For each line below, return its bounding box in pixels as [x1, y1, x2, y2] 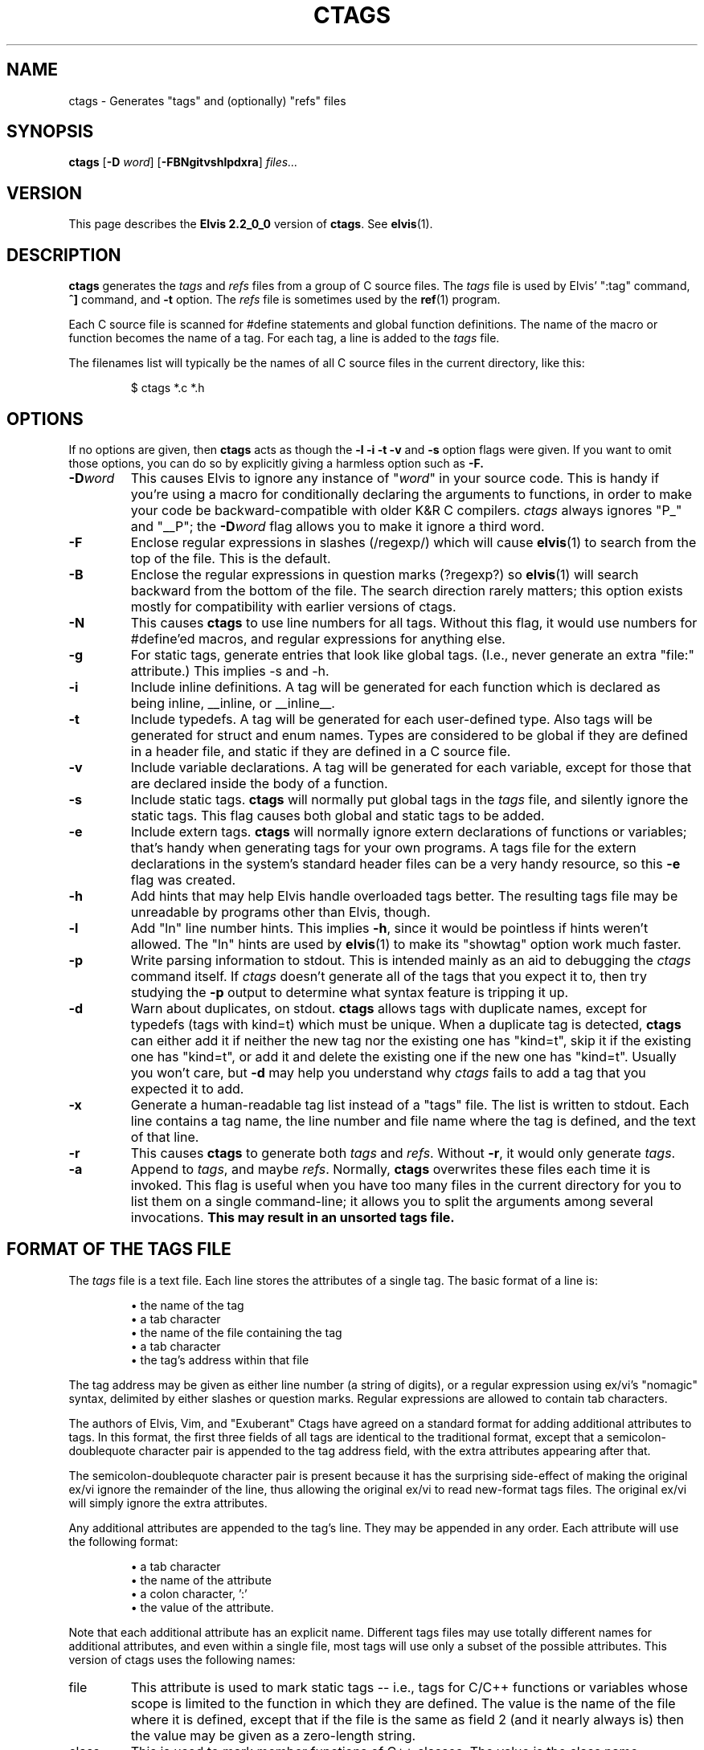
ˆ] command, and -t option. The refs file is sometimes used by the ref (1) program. [68, 292, 501, 307]
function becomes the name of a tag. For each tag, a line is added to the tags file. [68, 331, 500, 346]
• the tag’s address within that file [130, 1352, 309, 1367]
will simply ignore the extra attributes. [68, 1495, 268, 1510]
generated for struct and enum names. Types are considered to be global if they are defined [130, 726, 688, 743]
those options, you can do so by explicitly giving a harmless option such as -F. [68, 456, 484, 470]
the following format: [68, 1534, 178, 1548]
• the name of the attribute [130, 1572, 272, 1587]
